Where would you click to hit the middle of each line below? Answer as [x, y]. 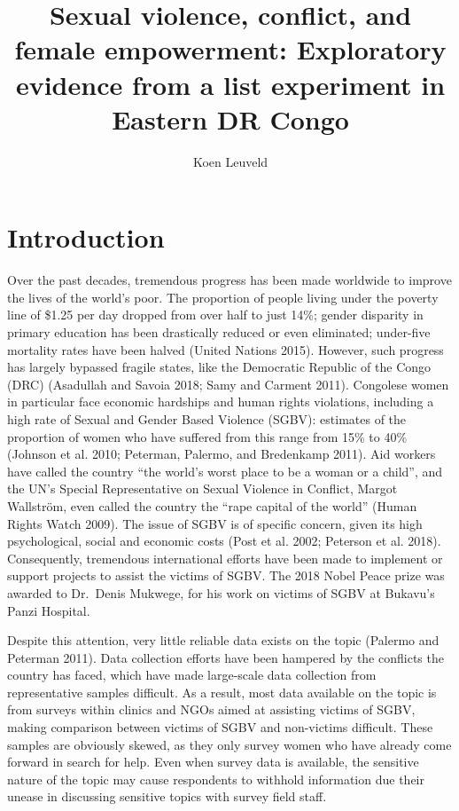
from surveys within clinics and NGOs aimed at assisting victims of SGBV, [211, 709]
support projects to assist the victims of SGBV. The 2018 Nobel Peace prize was [226, 575]
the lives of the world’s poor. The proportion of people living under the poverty [223, 297]
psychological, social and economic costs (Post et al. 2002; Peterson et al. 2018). [224, 541]
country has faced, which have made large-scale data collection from [192, 675]
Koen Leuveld [230, 161]
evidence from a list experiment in [230, 84]
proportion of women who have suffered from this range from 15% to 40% [207, 436]
